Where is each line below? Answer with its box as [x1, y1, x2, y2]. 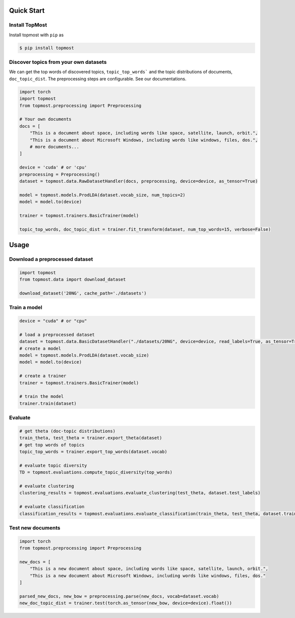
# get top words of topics [19, 442, 85, 448]
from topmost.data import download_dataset [19, 277, 126, 282]
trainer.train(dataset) [19, 400, 77, 406]
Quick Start [9, 6, 45, 15]
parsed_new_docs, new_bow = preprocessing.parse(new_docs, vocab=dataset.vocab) [19, 593, 219, 599]
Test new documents [9, 525, 60, 532]
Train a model [9, 304, 43, 311]
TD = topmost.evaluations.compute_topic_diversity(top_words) [19, 470, 173, 475]
